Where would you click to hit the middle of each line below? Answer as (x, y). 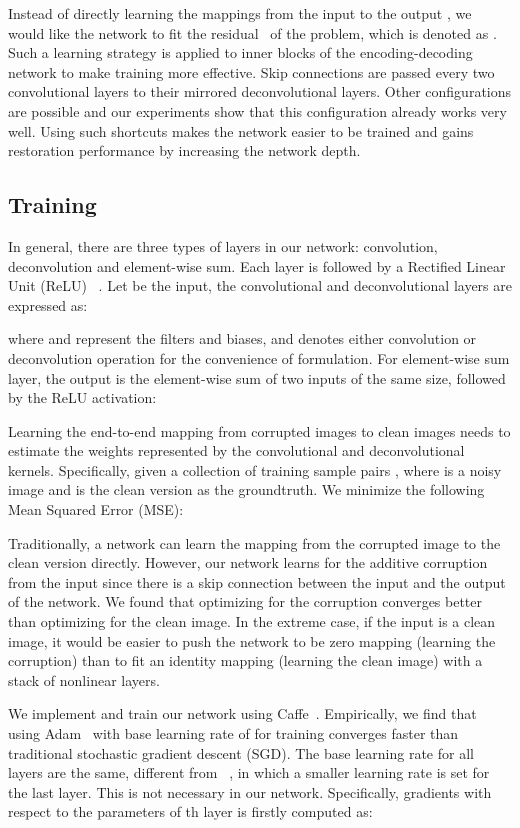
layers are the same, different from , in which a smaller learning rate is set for (249, 772)
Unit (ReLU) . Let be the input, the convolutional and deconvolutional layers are (260, 285)
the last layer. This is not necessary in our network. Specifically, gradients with (250, 791)
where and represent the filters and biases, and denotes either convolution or (242, 338)
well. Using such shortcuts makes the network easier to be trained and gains (241, 130)
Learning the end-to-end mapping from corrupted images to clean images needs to (259, 430)
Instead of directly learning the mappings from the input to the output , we (240, 13)
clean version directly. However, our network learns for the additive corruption (248, 562)
